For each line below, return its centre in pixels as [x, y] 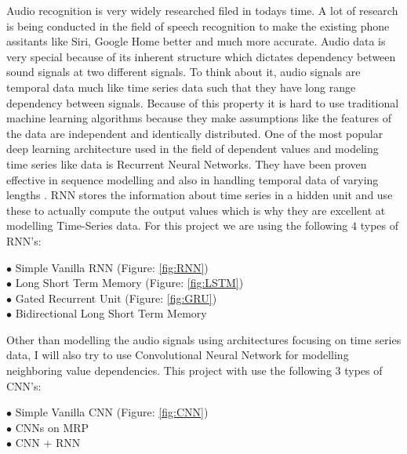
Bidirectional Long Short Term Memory [111, 313]
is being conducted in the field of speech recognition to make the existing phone [198, 25]
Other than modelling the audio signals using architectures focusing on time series [204, 339]
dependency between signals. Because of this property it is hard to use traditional [203, 102]
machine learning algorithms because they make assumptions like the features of [199, 118]
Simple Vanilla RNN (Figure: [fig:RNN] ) [112, 267]
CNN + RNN [48, 443]
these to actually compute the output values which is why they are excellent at [196, 210]
